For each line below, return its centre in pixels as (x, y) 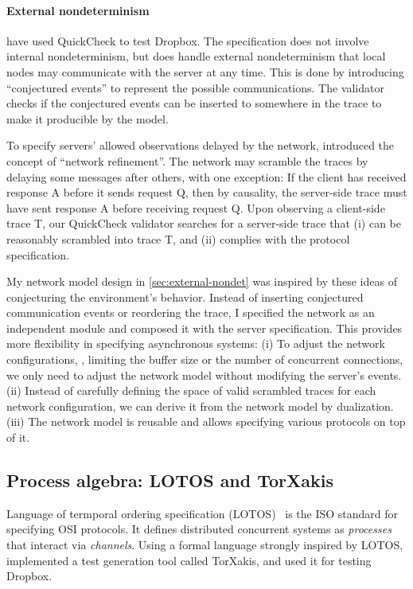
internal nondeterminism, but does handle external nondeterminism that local (196, 56)
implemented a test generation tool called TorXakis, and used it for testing (189, 560)
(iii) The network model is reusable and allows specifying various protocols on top (206, 421)
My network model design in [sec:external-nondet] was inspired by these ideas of (202, 281)
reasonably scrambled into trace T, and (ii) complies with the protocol (178, 238)
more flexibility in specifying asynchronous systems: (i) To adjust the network (196, 343)
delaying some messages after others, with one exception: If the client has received (206, 176)
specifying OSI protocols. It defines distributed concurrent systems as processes (199, 529)
